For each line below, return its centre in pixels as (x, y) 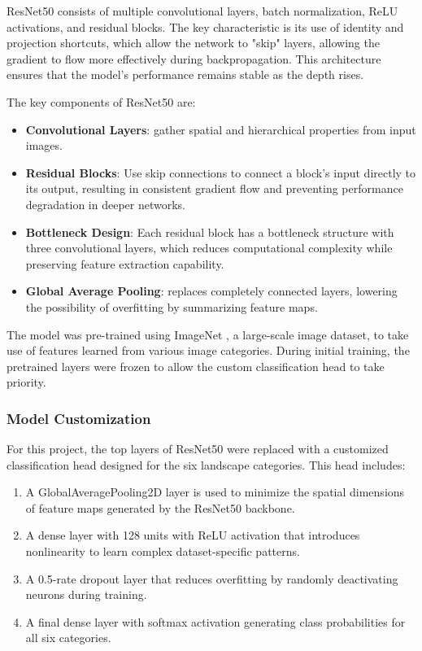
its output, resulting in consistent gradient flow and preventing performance (214, 188)
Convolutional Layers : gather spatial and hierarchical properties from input (221, 129)
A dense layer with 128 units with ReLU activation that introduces (193, 535)
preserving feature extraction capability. (125, 263)
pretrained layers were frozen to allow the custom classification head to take (196, 366)
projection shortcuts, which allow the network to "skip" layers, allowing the (193, 43)
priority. (26, 382)
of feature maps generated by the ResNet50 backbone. (160, 507)
